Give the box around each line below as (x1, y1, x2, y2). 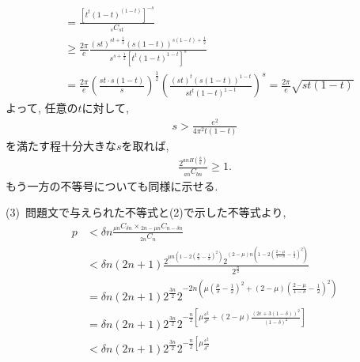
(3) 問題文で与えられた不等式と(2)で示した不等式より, (6, 204, 286, 221)
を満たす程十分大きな (6, 138, 116, 154)
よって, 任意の (6, 100, 78, 116)
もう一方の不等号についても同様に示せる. (6, 177, 218, 194)
